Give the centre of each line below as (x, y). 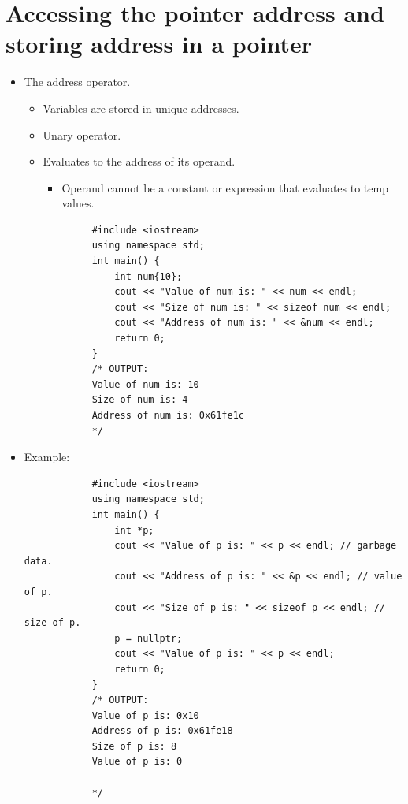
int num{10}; (148, 276)
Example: (47, 457)
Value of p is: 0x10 (145, 715)
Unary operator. (82, 134)
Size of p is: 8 (134, 746)
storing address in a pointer (159, 44)
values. (78, 203)
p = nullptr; (148, 638)
